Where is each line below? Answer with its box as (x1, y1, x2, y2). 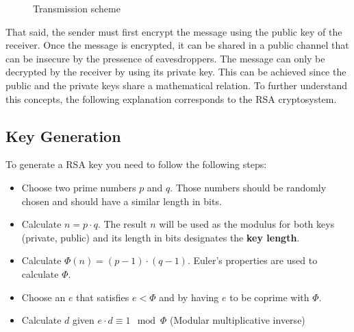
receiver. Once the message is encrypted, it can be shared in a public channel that (5, 38, 349, 52)
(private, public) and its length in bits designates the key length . (21, 230, 300, 244)
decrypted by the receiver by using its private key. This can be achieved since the (5, 64, 346, 79)
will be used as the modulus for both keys (159, 217, 335, 231)
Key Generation (5, 125, 121, 146)
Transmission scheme (33, 1, 121, 15)
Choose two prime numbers (21, 180, 136, 194)
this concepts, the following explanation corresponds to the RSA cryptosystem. (5, 91, 337, 106)
